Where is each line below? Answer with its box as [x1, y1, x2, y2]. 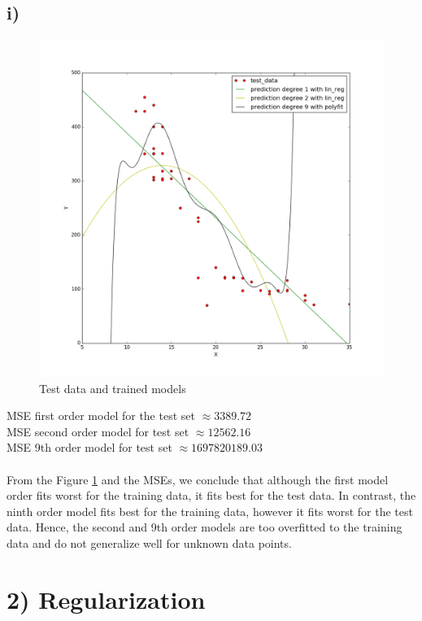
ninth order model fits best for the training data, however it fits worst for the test [7, 502, 413, 519]
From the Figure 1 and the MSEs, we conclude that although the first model [7, 470, 389, 488]
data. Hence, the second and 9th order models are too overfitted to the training [7, 518, 402, 536]
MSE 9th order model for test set [7, 439, 172, 456]
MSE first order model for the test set [7, 407, 195, 424]
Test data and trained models [39, 379, 186, 396]
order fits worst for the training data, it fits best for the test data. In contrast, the [7, 487, 416, 504]
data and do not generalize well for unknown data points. [7, 535, 292, 552]
